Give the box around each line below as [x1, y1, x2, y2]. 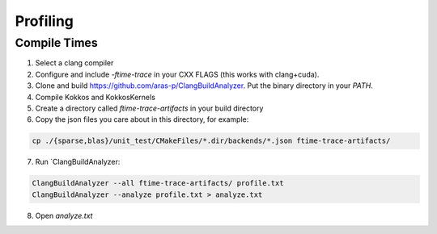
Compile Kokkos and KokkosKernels [35, 92, 155, 102]
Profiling [15, 12, 74, 30]
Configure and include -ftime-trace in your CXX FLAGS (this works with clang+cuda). [35, 69, 320, 79]
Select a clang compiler [35, 58, 114, 68]
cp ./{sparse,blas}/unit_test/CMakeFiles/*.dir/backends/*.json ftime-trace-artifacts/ [32, 136, 391, 145]
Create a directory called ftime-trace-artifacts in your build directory [35, 103, 264, 113]
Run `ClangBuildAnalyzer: [35, 157, 121, 167]
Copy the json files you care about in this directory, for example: [35, 115, 249, 124]
